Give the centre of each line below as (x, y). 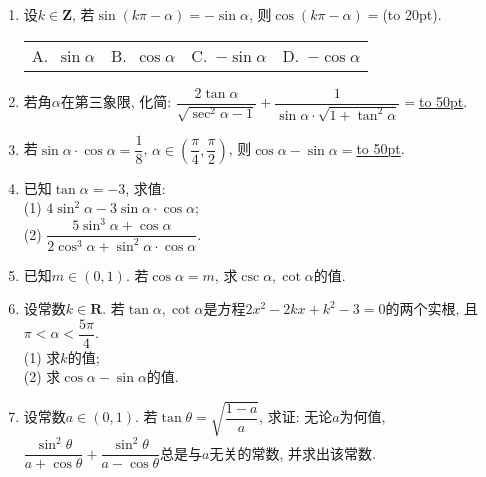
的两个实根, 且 (432, 308)
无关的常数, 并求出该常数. (292, 452)
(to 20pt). (412, 14)
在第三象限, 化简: (116, 101)
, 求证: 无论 (296, 416)
